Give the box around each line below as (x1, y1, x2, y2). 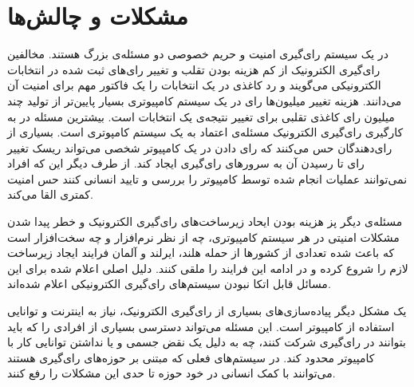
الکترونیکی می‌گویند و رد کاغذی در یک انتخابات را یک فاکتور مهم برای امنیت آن (7, 77, 381, 93)
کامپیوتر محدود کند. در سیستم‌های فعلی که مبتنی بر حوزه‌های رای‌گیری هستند (7, 349, 375, 365)
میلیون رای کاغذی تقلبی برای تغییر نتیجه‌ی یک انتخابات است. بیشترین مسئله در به (7, 108, 395, 124)
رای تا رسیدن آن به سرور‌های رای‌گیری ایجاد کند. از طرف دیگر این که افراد (7, 155, 365, 172)
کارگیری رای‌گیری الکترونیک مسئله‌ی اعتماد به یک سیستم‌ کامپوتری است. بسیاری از (7, 124, 404, 140)
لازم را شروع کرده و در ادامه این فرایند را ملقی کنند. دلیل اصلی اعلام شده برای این (7, 259, 408, 276)
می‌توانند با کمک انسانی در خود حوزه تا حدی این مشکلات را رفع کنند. (7, 365, 336, 381)
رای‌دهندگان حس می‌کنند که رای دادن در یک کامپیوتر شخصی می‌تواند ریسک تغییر (7, 139, 392, 156)
